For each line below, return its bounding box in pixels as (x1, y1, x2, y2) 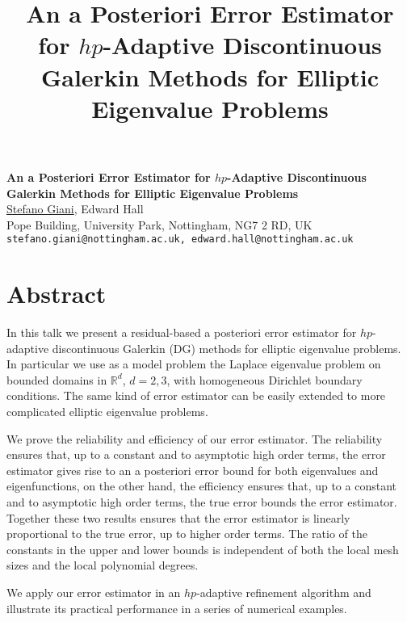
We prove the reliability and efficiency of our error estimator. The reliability (6, 430, 383, 447)
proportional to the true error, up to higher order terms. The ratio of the (6, 525, 367, 542)
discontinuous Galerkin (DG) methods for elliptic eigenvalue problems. (52, 339, 401, 356)
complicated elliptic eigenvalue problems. (6, 403, 208, 420)
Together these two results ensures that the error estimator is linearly (6, 509, 350, 526)
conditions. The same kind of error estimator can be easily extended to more (6, 387, 386, 404)
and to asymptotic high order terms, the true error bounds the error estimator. (6, 494, 397, 511)
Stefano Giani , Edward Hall (6, 200, 144, 217)
